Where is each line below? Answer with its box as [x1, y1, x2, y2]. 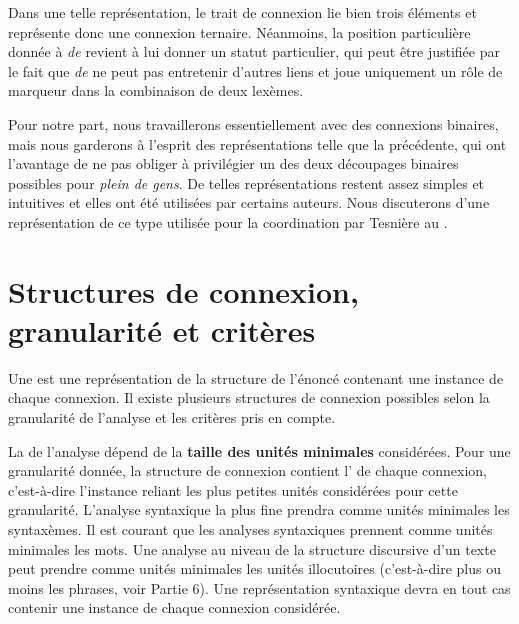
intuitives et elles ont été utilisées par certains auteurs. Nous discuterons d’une [8, 192, 490, 213]
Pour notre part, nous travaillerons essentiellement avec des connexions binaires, [8, 113, 499, 134]
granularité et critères [8, 309, 316, 350]
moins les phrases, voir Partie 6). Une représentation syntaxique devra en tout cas [8, 577, 511, 598]
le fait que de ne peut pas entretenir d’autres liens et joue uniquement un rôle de [8, 60, 503, 81]
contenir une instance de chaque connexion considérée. [8, 597, 341, 618]
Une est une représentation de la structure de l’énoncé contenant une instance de [8, 367, 504, 388]
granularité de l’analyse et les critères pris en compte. [8, 407, 336, 428]
